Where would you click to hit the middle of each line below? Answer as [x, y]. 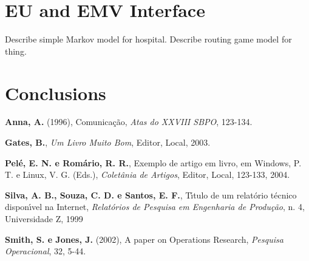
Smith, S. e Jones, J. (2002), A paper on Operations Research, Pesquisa [144, 239]
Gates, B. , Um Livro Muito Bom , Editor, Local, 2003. [108, 142]
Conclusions [56, 93]
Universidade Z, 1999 [44, 219]
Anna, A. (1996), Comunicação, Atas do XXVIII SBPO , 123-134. [129, 122]
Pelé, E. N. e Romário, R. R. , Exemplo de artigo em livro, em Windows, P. [153, 162]
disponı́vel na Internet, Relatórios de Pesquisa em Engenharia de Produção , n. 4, [155, 207]
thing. [16, 51]
